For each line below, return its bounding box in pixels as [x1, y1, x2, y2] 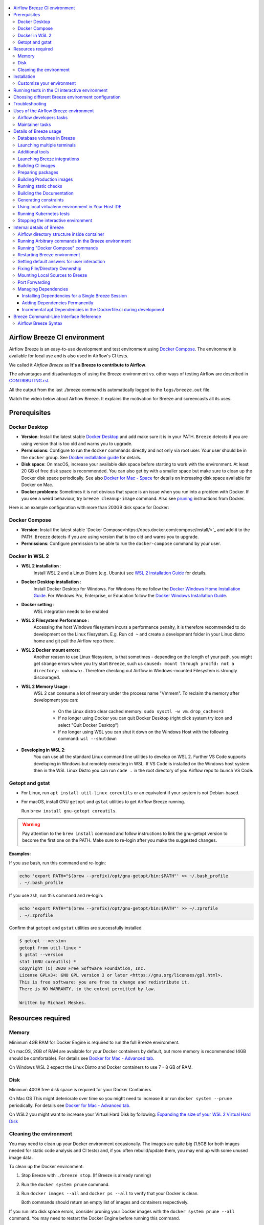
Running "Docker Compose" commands [18, 245, 98, 251]
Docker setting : [21, 602, 55, 608]
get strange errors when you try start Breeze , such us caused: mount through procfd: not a [33, 661, 235, 666]
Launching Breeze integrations [18, 156, 79, 162]
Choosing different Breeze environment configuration [13, 94, 121, 100]
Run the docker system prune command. [21, 1181, 110, 1187]
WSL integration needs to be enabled [33, 608, 109, 614]
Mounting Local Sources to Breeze [18, 272, 88, 278]
